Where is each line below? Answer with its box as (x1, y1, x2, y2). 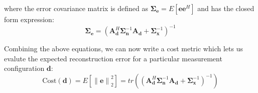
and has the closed (197, 3, 254, 13)
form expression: (4, 14, 54, 24)
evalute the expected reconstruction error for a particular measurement (4, 53, 222, 63)
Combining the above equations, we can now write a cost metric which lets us (4, 43, 243, 54)
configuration (4, 63, 45, 73)
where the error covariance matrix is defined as (4, 3, 148, 13)
